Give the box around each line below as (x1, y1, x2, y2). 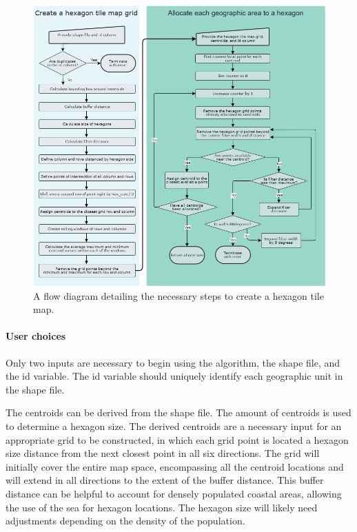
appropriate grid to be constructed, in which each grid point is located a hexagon (6, 432, 349, 447)
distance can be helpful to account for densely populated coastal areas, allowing (6, 487, 342, 500)
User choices (6, 329, 66, 343)
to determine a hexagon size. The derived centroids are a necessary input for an (6, 419, 342, 433)
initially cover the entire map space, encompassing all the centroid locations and (6, 459, 344, 473)
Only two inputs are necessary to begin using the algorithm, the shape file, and (6, 355, 340, 369)
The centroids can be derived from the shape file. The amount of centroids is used (6, 405, 351, 420)
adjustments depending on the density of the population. (6, 513, 245, 528)
